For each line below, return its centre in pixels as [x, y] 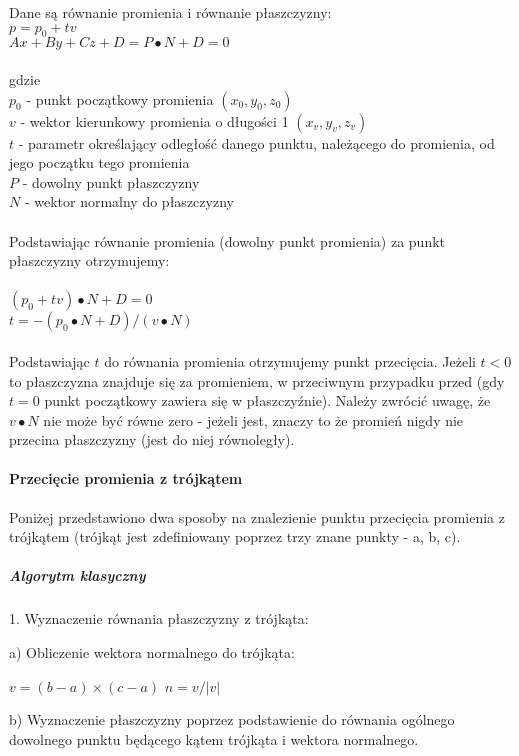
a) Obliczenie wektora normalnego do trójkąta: [152, 652]
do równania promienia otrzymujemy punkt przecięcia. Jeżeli [290, 360]
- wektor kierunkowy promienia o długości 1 [154, 120]
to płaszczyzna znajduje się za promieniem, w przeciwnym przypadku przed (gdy [257, 380]
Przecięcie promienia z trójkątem [126, 478]
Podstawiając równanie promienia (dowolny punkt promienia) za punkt [227, 240]
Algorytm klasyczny [77, 575]
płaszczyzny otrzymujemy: [89, 260]
